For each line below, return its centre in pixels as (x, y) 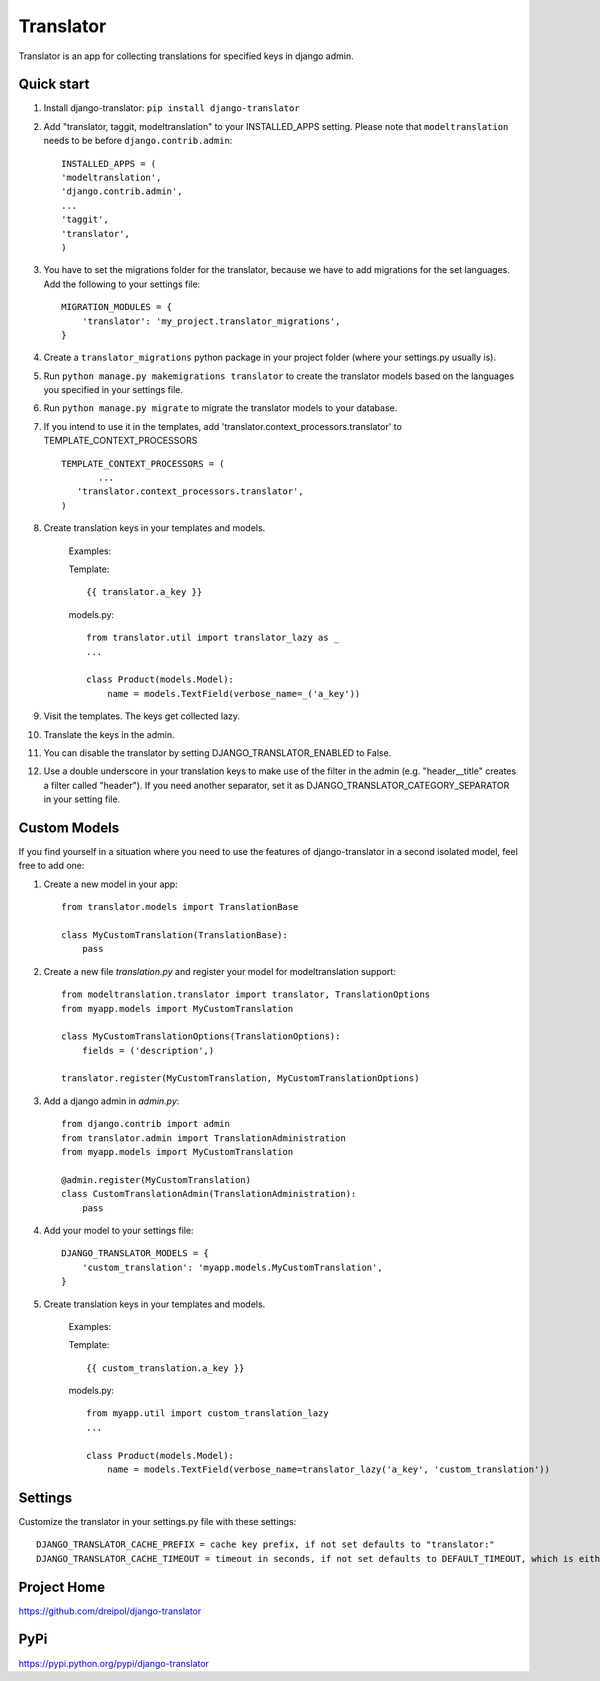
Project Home (61, 1586)
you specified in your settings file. (113, 390)
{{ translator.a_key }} (144, 592)
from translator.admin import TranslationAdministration (204, 1138)
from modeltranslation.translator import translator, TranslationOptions (246, 994)
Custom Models (69, 827)
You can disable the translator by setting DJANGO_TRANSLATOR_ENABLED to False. (217, 752)
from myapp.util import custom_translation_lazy (207, 1413)
